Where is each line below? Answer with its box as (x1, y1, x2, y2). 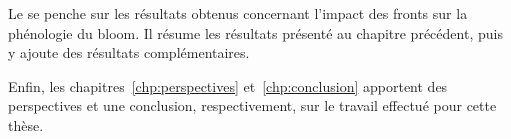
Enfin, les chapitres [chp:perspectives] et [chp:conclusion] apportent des (8, 75, 448, 96)
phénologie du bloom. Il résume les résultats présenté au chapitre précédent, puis (8, 22, 503, 43)
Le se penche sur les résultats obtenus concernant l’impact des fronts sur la (8, 3, 468, 23)
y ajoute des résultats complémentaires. (8, 42, 250, 63)
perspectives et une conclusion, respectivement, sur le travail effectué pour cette (8, 95, 497, 116)
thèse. (8, 114, 44, 135)
